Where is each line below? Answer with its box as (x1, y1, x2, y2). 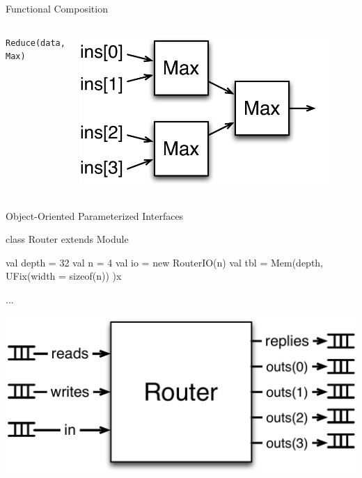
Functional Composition (6, 1, 108, 15)
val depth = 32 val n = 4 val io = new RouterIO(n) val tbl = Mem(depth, (6, 255, 324, 269)
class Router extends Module (6, 232, 129, 246)
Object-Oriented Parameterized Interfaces (6, 208, 184, 223)
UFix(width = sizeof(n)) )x (6, 269, 122, 283)
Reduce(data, (6, 38, 65, 48)
